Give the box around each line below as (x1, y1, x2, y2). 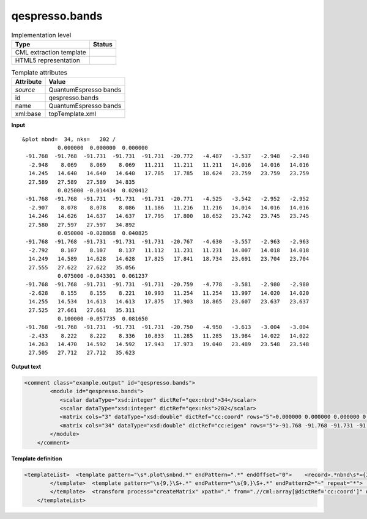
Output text (11, 363, 42, 370)
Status (92, 40, 113, 48)
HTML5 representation (15, 56, 81, 64)
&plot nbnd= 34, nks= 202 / (22, 136, 116, 143)
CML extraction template (15, 48, 86, 56)
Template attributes (11, 68, 67, 77)
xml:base (15, 110, 42, 118)
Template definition (11, 455, 62, 462)
